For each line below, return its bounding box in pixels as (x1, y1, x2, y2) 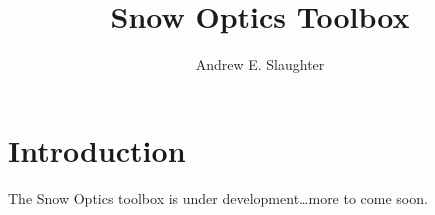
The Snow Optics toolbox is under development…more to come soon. (8, 187, 428, 208)
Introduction (8, 129, 186, 170)
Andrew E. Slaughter (195, 54, 325, 75)
